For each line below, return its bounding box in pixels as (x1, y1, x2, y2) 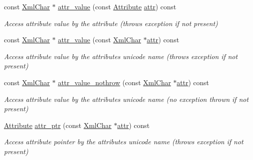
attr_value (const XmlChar (58, 34, 141, 45)
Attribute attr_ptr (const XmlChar (4, 120, 112, 130)
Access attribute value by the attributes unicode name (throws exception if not (4, 51, 238, 61)
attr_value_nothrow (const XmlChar (58, 77, 171, 87)
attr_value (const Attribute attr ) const (58, 1, 177, 11)
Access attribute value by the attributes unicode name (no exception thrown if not (4, 94, 249, 104)
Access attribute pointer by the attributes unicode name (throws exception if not (4, 136, 244, 147)
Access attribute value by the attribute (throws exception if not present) (4, 18, 218, 28)
